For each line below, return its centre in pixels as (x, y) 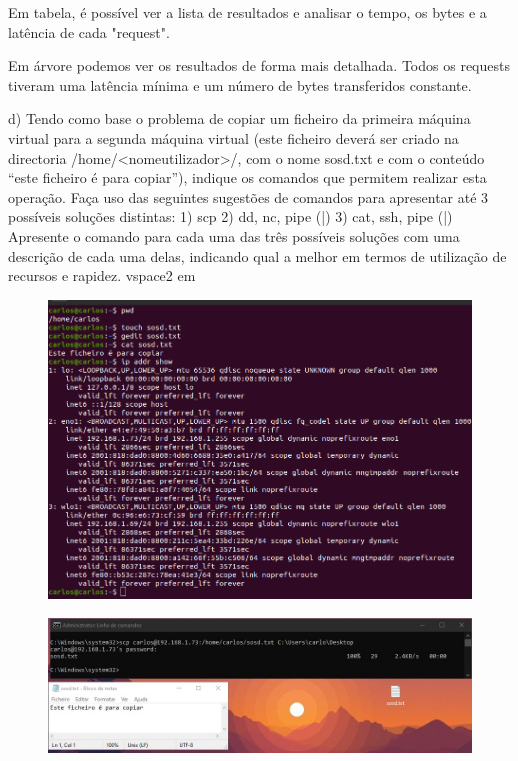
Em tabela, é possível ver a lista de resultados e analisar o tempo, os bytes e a (247, 12)
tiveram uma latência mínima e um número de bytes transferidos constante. (240, 84)
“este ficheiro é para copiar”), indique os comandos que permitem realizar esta (247, 177)
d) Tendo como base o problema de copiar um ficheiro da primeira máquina (239, 118)
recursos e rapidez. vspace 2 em (102, 275)
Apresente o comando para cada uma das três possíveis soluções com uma (234, 235)
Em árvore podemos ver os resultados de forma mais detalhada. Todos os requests (259, 65)
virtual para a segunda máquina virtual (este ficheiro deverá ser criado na (233, 137)
